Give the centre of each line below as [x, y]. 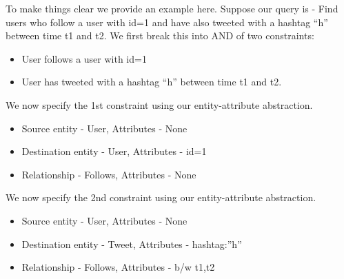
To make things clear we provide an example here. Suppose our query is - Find [172, 8]
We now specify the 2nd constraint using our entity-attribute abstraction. [161, 197]
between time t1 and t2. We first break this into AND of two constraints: [160, 35]
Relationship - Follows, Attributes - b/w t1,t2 [118, 267]
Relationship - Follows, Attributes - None [109, 174]
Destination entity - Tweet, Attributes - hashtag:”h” [132, 244]
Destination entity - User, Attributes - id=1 [114, 151]
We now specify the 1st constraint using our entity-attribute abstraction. [159, 104]
